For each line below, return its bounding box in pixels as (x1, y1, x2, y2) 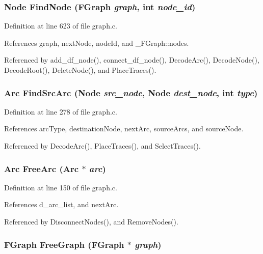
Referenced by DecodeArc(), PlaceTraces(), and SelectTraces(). (4, 140, 201, 151)
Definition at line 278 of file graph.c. (4, 106, 117, 117)
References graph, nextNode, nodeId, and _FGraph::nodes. (4, 37, 189, 48)
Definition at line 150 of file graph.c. (4, 182, 117, 192)
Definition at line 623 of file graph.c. (4, 20, 117, 31)
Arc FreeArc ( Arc (4, 162, 79, 175)
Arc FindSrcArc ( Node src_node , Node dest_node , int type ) (4, 86, 258, 99)
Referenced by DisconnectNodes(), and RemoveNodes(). (4, 216, 178, 227)
